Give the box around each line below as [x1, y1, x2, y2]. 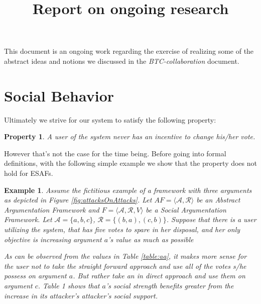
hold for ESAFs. [4, 168, 53, 178]
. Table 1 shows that [38, 280, 100, 290]
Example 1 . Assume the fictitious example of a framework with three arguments [4, 184, 252, 195]
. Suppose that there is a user [166, 214, 256, 225]
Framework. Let [4, 214, 52, 225]
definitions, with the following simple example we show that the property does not [4, 158, 257, 168]
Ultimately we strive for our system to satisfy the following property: [4, 114, 216, 125]
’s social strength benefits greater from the [105, 280, 234, 290]
